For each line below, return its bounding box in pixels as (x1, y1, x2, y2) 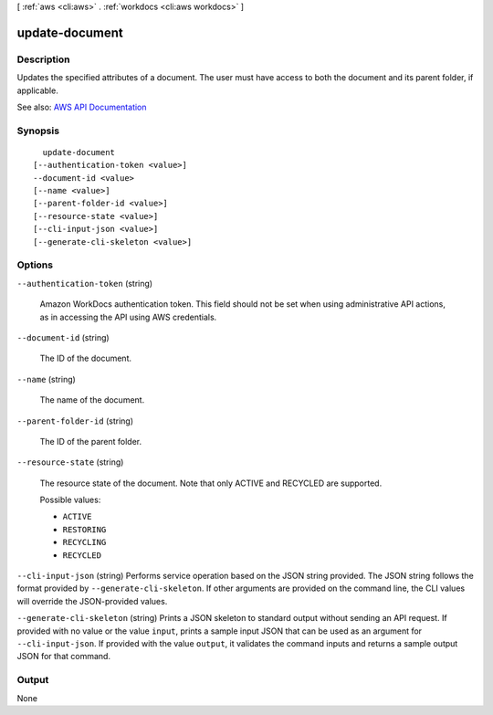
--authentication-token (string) (16, 278, 153, 289)
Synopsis (16, 124, 59, 137)
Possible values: (39, 494, 101, 506)
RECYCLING (62, 537, 107, 548)
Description (16, 53, 70, 66)
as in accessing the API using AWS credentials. (39, 311, 217, 322)
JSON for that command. (16, 651, 111, 662)
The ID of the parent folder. (39, 436, 142, 447)
